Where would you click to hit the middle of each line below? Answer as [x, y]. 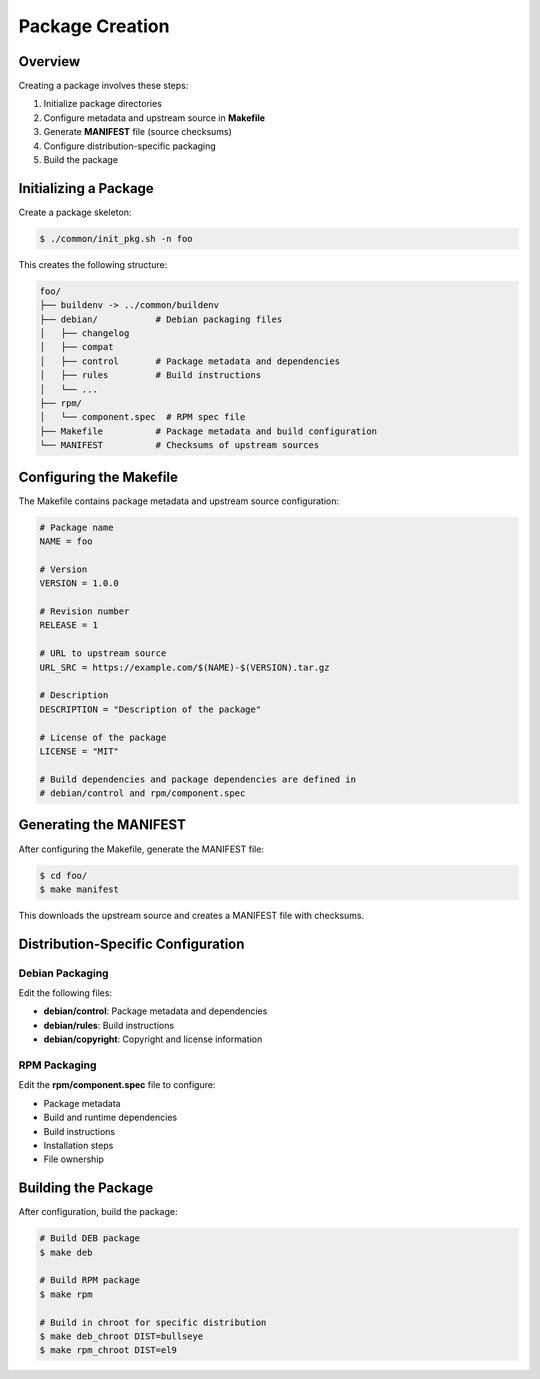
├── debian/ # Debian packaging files [161, 319]
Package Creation [94, 26]
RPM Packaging [57, 1065]
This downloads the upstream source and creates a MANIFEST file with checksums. [191, 915]
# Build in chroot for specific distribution [153, 1322]
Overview [49, 61]
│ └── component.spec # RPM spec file [142, 417]
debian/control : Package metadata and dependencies [155, 1011]
